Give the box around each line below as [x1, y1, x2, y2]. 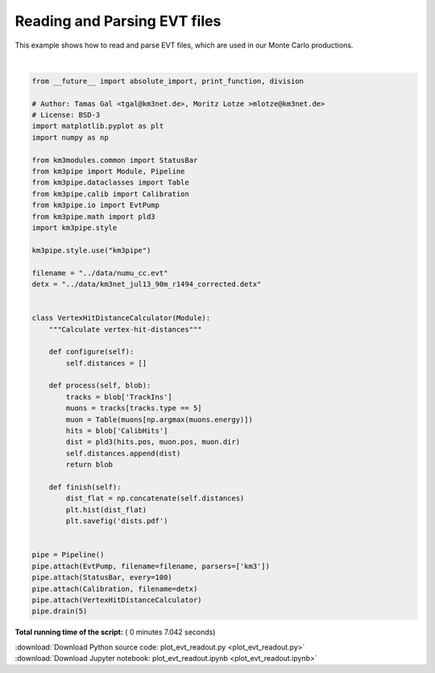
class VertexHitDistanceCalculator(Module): [31, 314, 211, 322]
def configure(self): [48, 347, 135, 356]
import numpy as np [31, 133, 109, 142]
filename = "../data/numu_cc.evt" [31, 268, 168, 277]
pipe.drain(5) [31, 607, 88, 616]
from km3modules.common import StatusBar [31, 156, 198, 164]
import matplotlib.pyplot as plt [31, 122, 164, 131]
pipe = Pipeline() [31, 550, 105, 559]
